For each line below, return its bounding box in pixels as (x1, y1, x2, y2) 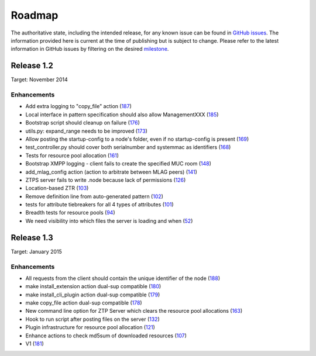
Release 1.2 (11, 61, 54, 71)
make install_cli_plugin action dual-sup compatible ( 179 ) (25, 291, 160, 298)
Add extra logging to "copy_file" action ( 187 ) (25, 103, 132, 110)
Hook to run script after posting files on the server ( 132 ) (25, 316, 160, 323)
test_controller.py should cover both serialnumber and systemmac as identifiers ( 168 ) (25, 144, 231, 151)
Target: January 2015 (11, 248, 63, 255)
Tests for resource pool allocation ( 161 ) (25, 152, 119, 159)
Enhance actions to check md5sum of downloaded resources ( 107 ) (25, 332, 187, 339)
